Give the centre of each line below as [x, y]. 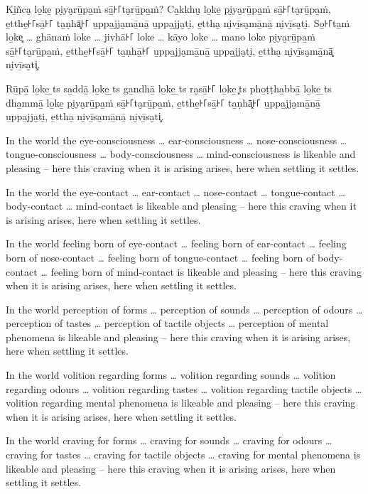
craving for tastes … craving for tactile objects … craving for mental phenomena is [183, 455]
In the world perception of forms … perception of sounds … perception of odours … [184, 309]
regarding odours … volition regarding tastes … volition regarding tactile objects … [184, 388]
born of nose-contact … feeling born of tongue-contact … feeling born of [160, 257]
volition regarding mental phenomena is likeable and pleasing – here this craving [181, 403]
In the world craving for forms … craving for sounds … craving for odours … [169, 440]
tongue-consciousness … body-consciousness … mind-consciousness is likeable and [181, 154]
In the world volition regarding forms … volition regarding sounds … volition [171, 375]
